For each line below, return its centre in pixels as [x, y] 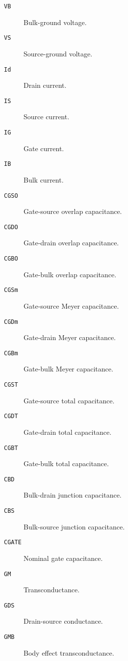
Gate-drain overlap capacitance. [71, 243]
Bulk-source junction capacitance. [74, 526]
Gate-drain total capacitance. [68, 432]
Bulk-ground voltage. [55, 22]
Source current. [47, 117]
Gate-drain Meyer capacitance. [70, 337]
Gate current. [44, 148]
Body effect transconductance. [69, 652]
